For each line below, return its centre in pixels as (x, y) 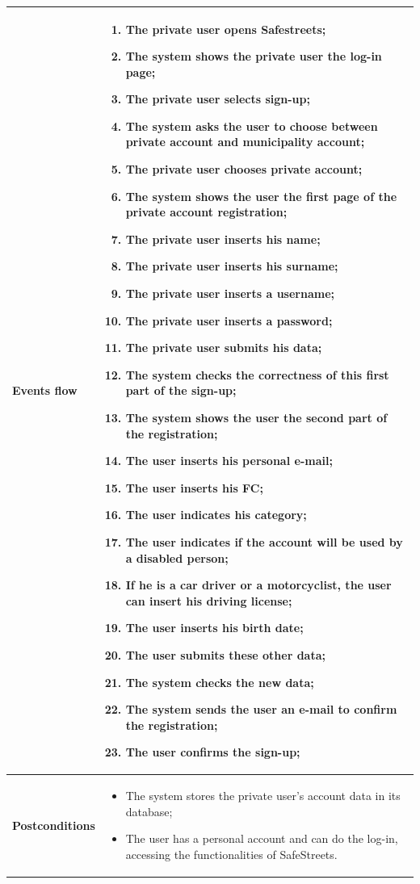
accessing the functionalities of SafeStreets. (231, 854)
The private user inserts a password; (229, 320)
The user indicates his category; (216, 515)
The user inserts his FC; (194, 487)
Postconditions (54, 825)
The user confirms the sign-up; (213, 752)
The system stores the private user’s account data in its (263, 796)
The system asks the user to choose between (252, 126)
